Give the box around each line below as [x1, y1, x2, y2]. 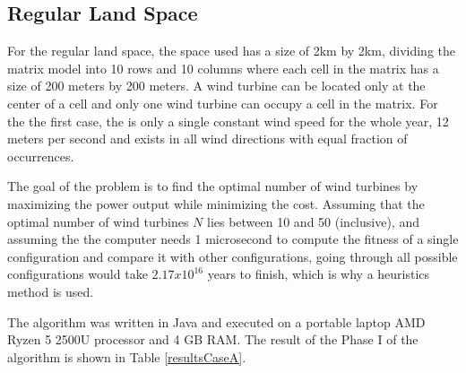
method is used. [7, 282, 94, 300]
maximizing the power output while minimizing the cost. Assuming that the [7, 194, 425, 213]
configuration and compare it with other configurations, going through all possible [7, 247, 458, 265]
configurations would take [7, 265, 148, 283]
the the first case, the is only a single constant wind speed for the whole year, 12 [7, 111, 449, 130]
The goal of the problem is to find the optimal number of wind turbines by [7, 177, 419, 195]
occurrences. [7, 146, 74, 165]
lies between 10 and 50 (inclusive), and [206, 212, 419, 230]
